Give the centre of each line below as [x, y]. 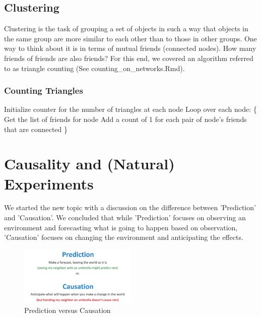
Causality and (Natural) [89, 164]
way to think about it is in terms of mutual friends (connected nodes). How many [130, 48]
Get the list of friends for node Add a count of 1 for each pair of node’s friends [125, 119]
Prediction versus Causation [68, 310]
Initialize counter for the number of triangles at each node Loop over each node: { [130, 109]
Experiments [49, 183]
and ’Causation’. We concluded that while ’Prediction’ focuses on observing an [125, 217]
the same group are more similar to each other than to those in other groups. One [130, 38]
